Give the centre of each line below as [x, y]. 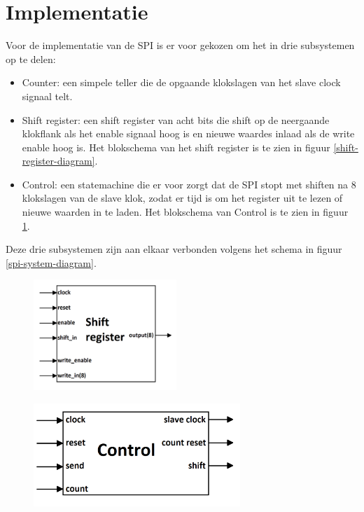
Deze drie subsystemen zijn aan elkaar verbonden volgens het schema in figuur [174, 249]
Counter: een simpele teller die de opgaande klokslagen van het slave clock [181, 82]
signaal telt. [47, 96]
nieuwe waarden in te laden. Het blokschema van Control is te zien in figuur [185, 212]
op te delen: [31, 58]
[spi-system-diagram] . [51, 262]
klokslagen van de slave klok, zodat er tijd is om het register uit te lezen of [182, 198]
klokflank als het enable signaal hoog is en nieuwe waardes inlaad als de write [188, 133]
